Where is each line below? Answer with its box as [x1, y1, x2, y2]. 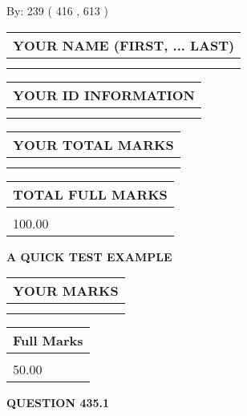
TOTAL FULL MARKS [13, 184, 168, 204]
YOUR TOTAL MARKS [13, 135, 174, 154]
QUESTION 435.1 [6, 394, 110, 411]
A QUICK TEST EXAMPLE [6, 248, 172, 265]
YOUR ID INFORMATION [13, 85, 195, 104]
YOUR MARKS [13, 281, 119, 301]
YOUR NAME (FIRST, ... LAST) [13, 35, 235, 55]
